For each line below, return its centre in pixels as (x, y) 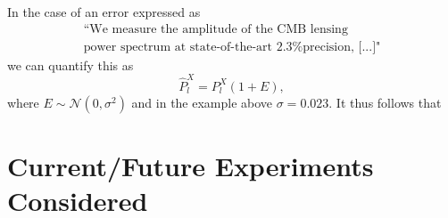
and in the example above (202, 102)
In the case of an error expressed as (104, 12)
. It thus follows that (385, 102)
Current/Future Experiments (191, 166)
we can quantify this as (71, 65)
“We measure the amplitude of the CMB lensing (216, 29)
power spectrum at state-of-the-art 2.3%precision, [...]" (232, 47)
